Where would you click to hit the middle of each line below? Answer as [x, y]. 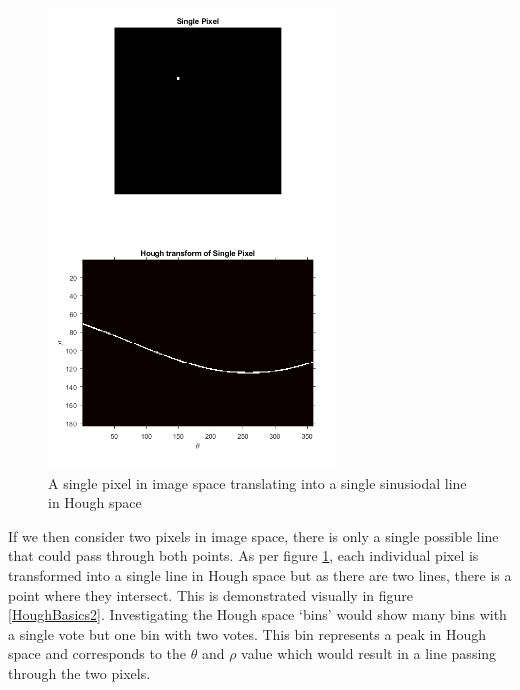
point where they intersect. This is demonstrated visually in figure [210, 594]
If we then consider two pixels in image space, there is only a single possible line [253, 535]
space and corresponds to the [97, 653]
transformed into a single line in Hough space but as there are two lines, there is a [260, 574]
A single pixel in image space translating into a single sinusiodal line [257, 482]
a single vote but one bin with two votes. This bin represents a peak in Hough [247, 633]
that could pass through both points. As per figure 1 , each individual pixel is [243, 555]
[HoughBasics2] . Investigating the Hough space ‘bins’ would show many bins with [257, 614]
